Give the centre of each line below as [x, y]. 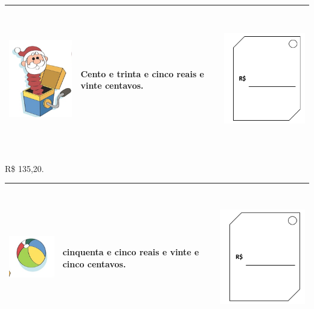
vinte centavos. [112, 85]
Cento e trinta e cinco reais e [142, 73]
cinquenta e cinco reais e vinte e [131, 251]
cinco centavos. [94, 263]
